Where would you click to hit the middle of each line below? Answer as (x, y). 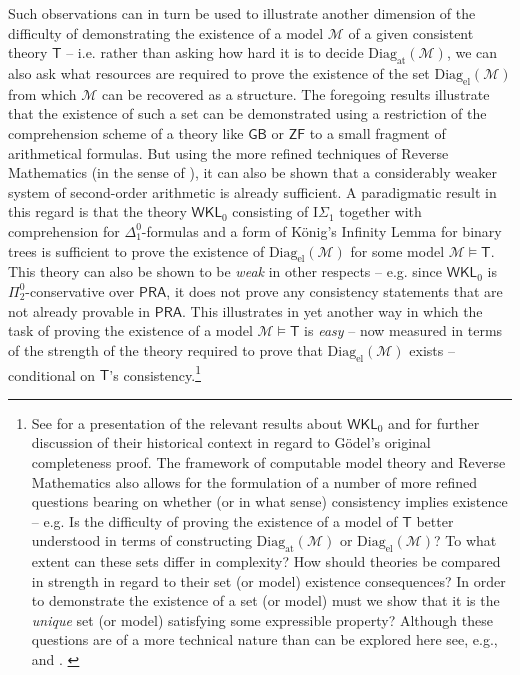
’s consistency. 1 (155, 373)
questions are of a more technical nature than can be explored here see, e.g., (264, 639)
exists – (432, 349)
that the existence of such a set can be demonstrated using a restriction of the (247, 113)
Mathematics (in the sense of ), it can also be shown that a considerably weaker (252, 172)
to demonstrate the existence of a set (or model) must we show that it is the (265, 600)
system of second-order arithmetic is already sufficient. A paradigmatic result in (252, 191)
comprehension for (64, 230)
